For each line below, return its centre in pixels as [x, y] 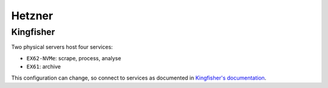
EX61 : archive [44, 67]
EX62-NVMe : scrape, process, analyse [74, 58]
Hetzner [32, 16]
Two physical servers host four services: [62, 47]
